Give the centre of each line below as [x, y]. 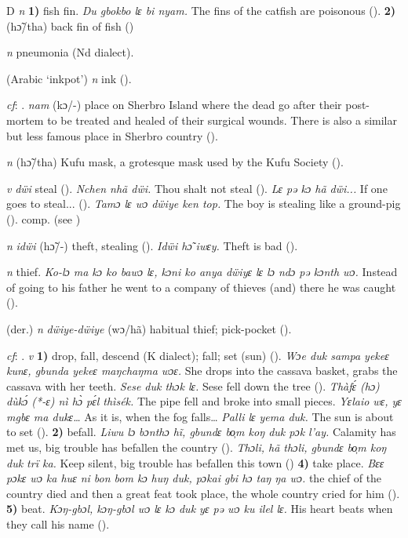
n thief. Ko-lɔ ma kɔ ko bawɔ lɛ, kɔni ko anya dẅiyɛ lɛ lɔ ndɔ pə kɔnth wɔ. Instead [202, 272]
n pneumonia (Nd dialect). [70, 52]
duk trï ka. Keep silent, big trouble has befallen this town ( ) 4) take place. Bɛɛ [195, 462]
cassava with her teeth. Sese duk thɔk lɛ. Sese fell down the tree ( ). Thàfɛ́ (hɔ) [193, 385]
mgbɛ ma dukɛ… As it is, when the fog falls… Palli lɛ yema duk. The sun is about [200, 416]
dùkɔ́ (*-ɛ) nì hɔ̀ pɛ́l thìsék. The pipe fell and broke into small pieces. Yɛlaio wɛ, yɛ [204, 401]
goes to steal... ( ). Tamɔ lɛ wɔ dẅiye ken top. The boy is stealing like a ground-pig [204, 204]
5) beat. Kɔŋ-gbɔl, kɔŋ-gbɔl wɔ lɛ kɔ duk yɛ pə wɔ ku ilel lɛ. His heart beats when [200, 509]
